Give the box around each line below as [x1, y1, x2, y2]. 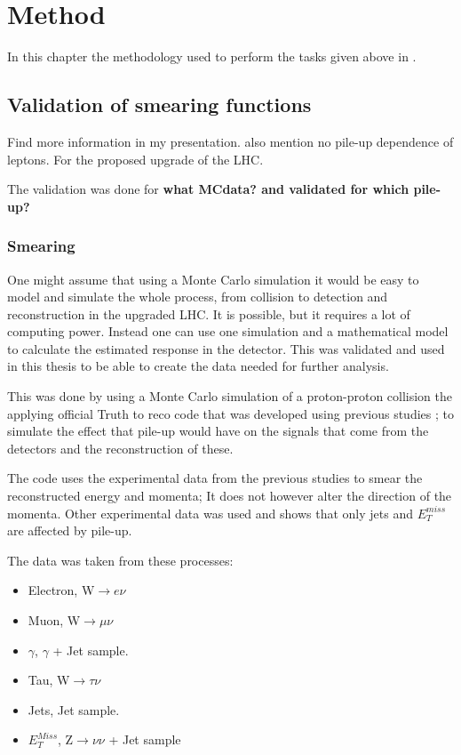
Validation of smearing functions [7, 91, 312, 118]
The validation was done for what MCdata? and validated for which [7, 180, 409, 198]
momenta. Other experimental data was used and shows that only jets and [7, 503, 414, 522]
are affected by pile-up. [7, 521, 132, 540]
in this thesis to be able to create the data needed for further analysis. [7, 357, 389, 375]
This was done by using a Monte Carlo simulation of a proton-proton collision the [7, 387, 453, 406]
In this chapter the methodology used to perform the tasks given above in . [7, 47, 417, 66]
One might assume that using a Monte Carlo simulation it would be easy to [7, 269, 419, 288]
